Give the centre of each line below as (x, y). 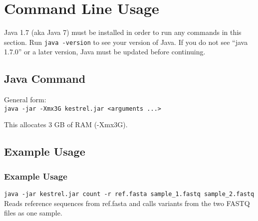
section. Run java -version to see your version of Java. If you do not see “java (126, 42)
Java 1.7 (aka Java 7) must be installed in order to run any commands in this (123, 32)
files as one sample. (33, 213)
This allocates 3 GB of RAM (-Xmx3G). (66, 124)
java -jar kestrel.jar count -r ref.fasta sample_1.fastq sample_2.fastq (129, 194)
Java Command (45, 79)
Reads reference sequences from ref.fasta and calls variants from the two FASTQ (127, 203)
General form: (25, 100)
